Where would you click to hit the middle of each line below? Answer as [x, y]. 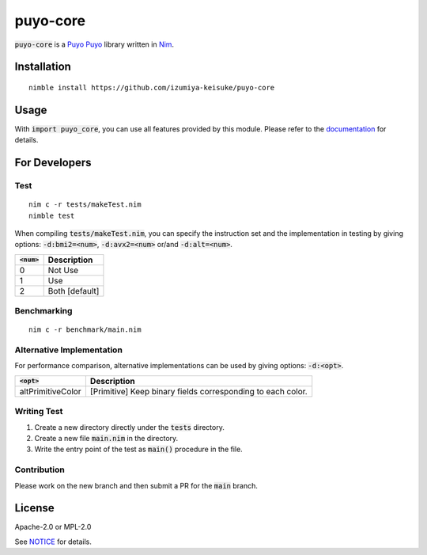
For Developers [53, 163]
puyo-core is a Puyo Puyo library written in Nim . [94, 44]
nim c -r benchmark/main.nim [85, 330]
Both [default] [74, 291]
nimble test [52, 215]
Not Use [63, 270]
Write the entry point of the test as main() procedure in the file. [138, 449]
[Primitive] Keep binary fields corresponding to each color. [198, 391]
